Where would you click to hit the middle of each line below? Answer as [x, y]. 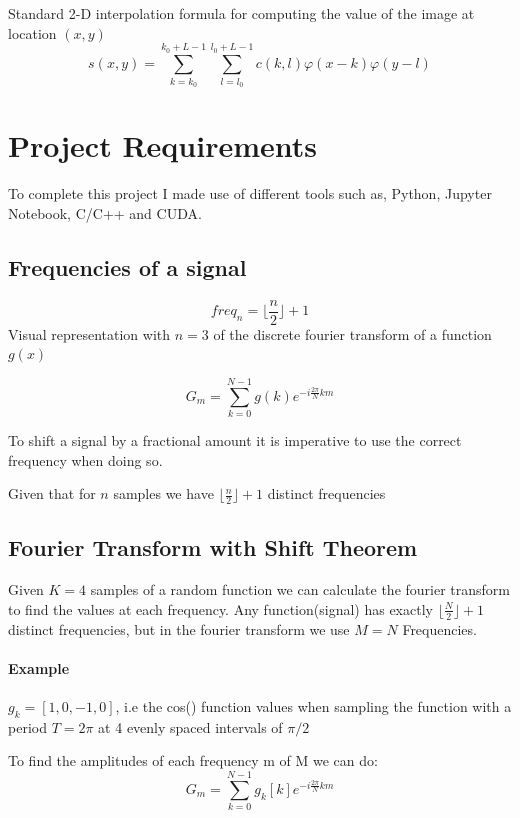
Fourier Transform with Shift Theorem [213, 547]
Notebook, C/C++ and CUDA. [105, 212]
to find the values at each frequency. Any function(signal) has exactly [220, 608]
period [27, 726]
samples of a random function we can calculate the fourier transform [300, 589]
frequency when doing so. [85, 459]
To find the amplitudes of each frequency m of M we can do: [193, 760]
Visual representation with [89, 333]
